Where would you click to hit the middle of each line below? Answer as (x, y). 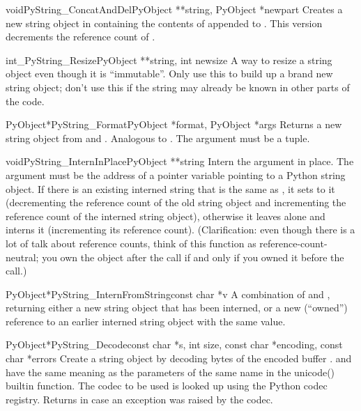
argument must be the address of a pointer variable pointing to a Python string (176, 175)
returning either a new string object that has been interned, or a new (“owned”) (177, 308)
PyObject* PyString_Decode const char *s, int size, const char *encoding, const (174, 344)
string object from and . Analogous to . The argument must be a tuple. (158, 138)
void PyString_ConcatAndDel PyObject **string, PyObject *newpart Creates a (174, 9)
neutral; (22, 257)
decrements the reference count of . (80, 37)
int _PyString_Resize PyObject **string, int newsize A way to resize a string (169, 60)
